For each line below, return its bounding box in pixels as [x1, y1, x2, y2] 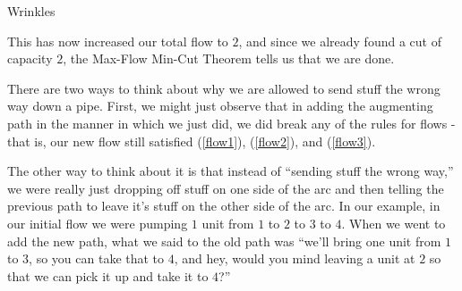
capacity [7, 49, 53, 68]
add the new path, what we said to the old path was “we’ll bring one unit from [7, 231, 441, 250]
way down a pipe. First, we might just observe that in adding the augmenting [7, 96, 433, 115]
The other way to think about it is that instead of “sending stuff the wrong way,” [7, 162, 454, 180]
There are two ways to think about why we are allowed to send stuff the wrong [7, 79, 441, 97]
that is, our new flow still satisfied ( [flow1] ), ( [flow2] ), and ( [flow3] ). [7, 131, 376, 150]
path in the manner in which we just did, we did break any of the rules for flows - [7, 113, 456, 132]
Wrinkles [7, 2, 56, 20]
